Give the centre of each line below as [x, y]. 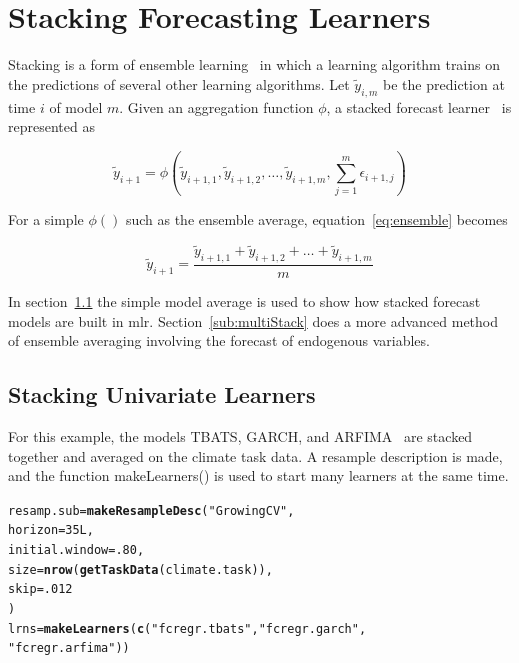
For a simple [46, 219]
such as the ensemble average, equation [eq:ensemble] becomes [316, 219]
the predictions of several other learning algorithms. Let [179, 83]
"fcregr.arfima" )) [69, 648]
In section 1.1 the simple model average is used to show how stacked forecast [244, 301]
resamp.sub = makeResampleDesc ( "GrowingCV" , [151, 510]
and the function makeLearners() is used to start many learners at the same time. [258, 475]
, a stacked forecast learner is [419, 106]
